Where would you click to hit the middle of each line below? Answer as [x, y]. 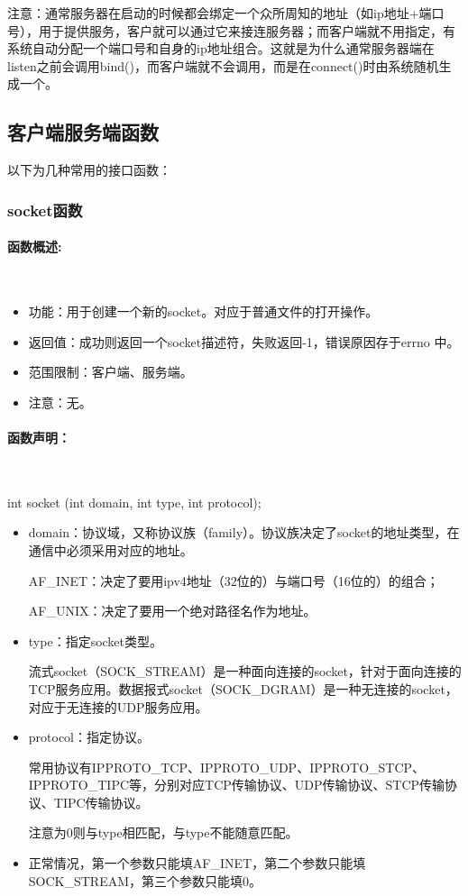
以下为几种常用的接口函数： [89, 170]
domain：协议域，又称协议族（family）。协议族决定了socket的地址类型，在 [244, 532]
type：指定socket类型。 [96, 640]
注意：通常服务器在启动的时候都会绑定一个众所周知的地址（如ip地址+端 [220, 13]
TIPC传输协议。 [101, 802]
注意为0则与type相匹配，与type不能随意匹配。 [163, 832]
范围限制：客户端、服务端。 [110, 372]
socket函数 [45, 210]
